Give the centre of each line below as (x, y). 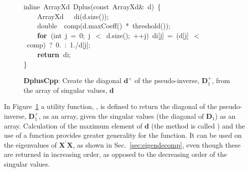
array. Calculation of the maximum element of (73, 125)
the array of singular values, (65, 90)
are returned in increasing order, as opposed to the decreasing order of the (115, 154)
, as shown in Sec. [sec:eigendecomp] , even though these (157, 144)
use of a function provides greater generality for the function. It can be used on (123, 135)
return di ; (54, 54)
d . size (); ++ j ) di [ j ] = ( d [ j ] (147, 35)
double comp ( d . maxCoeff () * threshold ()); (104, 26)
